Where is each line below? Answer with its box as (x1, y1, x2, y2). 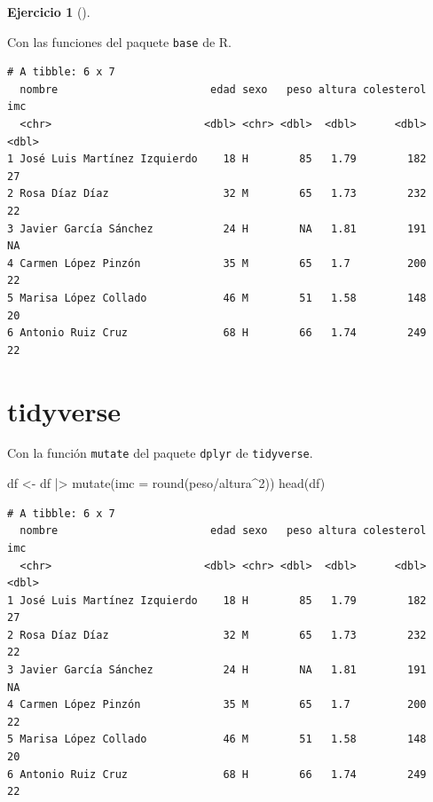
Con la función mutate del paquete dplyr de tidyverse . (7, 444, 313, 462)
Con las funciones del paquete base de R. (7, 32, 232, 51)
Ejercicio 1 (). (7, 3, 91, 20)
